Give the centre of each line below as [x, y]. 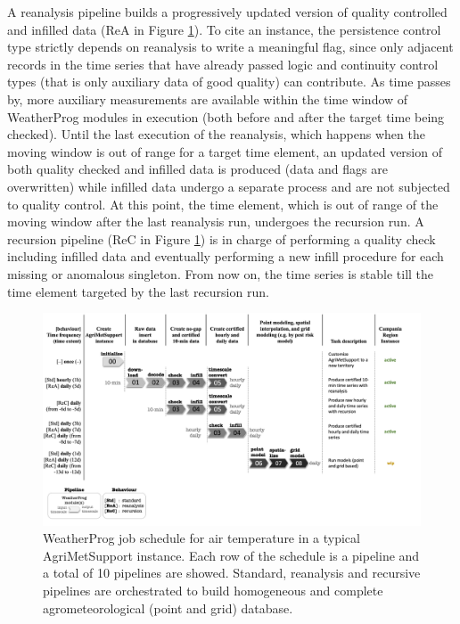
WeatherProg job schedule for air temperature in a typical [201, 538]
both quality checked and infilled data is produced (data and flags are [197, 169]
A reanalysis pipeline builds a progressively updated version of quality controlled [227, 12]
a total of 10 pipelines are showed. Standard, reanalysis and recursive [232, 573]
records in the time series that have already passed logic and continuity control [223, 64]
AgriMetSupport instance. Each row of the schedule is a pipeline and [231, 555]
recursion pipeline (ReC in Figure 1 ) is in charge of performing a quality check [222, 238]
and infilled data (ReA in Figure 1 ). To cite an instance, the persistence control [224, 29]
